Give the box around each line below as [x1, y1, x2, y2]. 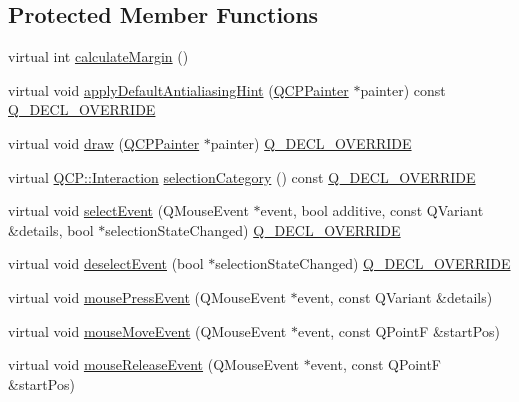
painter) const [360, 79, 446, 100]
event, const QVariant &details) [297, 286, 493, 307]
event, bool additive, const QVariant [260, 200, 484, 221]
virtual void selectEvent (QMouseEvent [8, 200, 249, 221]
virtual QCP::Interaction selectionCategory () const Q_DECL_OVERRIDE [8, 166, 476, 187]
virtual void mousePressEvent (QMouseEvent [8, 286, 286, 307]
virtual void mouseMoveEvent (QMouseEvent [8, 320, 287, 341]
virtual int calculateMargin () [8, 46, 189, 67]
